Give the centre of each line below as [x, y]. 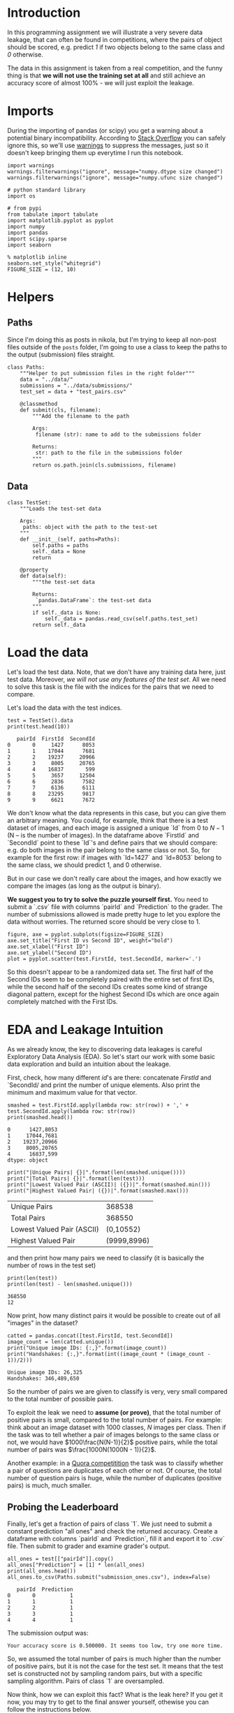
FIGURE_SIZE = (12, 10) [42, 269]
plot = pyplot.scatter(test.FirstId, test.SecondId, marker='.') [104, 958]
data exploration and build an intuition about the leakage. [89, 1064]
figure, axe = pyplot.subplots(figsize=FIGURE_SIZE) [86, 934]
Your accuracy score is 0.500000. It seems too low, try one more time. [115, 1646]
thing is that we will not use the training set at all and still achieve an [107, 75]
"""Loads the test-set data [60, 509]
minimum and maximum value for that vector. [72, 1092]
